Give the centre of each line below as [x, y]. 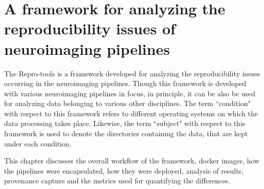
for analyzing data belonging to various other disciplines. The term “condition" [127, 103]
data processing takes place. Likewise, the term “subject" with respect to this [125, 123]
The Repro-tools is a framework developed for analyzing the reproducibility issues [132, 73]
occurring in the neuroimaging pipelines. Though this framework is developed [125, 83]
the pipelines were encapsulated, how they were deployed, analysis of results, [124, 170]
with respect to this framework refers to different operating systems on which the [131, 113]
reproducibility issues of [90, 28]
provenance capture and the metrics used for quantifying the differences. [117, 181]
